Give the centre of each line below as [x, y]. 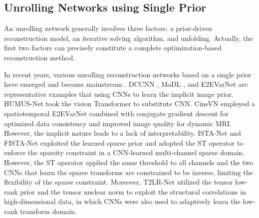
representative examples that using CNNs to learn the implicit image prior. [119, 94]
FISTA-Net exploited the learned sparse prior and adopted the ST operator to [124, 142]
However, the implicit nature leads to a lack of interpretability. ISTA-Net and [123, 133]
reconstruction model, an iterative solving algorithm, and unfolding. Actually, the [129, 38]
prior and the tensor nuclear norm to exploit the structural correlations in [133, 191]
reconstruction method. [40, 57]
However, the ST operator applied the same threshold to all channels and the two [129, 162]
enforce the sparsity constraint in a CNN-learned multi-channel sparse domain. [125, 152]
